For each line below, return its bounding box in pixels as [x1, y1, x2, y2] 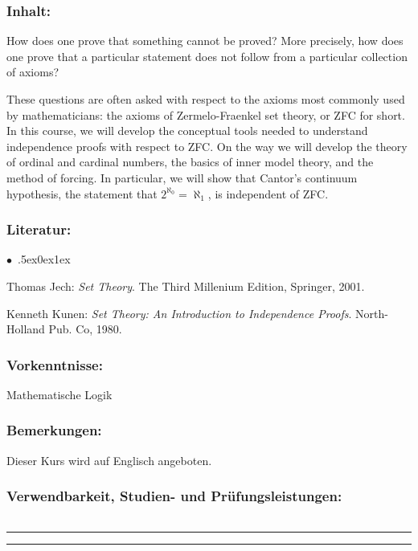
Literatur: [6, 219, 72, 239]
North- [355, 304, 388, 321]
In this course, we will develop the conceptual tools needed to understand [6, 122, 368, 139]
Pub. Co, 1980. [48, 320, 122, 337]
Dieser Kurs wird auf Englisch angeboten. [6, 451, 212, 468]
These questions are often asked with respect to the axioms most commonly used [6, 91, 405, 107]
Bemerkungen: [6, 420, 102, 440]
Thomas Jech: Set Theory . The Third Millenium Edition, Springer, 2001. [6, 277, 365, 294]
